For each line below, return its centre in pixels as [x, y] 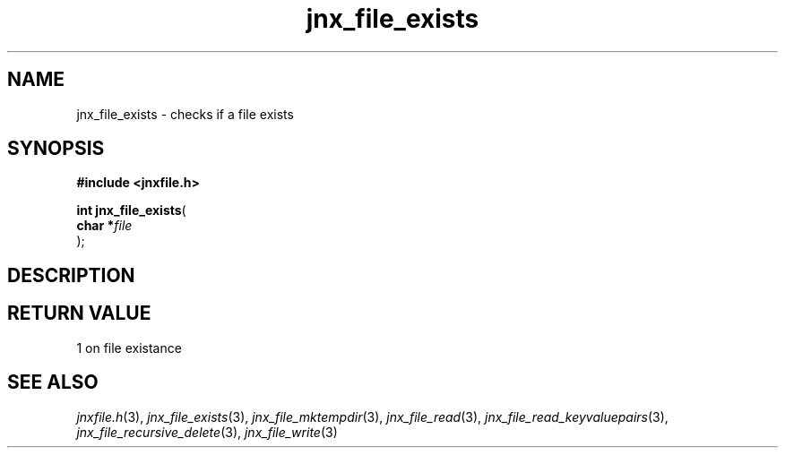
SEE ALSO [53, 382]
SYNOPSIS [56, 149]
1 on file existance [129, 348]
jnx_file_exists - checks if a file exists [185, 114]
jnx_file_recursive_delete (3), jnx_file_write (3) [207, 432]
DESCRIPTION [71, 275]
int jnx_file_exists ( [131, 210]
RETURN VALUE [79, 313]
